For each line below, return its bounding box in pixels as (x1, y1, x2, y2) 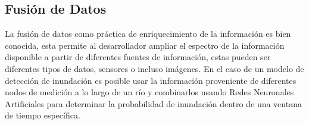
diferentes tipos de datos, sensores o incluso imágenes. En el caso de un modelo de (5, 62, 304, 74)
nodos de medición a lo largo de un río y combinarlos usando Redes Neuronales (5, 86, 294, 98)
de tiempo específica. (5, 109, 80, 121)
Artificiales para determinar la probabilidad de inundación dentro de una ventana (5, 97, 302, 110)
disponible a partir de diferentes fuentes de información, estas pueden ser (5, 51, 271, 63)
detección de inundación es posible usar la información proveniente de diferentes (5, 74, 296, 86)
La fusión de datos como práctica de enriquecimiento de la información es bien (5, 27, 291, 40)
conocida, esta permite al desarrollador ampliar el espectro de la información (5, 39, 285, 51)
